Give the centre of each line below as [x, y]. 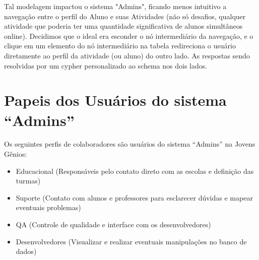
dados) [26, 251]
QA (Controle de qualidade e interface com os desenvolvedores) [113, 224]
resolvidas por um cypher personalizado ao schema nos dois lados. [106, 65]
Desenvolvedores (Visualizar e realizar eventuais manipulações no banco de [131, 241]
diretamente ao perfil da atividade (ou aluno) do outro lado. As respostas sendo [127, 55]
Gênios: [16, 154]
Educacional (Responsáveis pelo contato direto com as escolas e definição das [135, 171]
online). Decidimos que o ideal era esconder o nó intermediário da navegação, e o [129, 36]
